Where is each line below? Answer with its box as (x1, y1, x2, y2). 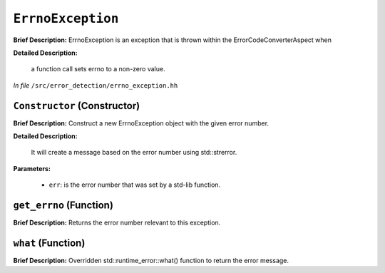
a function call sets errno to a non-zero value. (31, 65, 165, 73)
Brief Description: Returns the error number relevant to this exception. (13, 218, 221, 227)
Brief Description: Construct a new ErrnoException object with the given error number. (13, 118, 269, 128)
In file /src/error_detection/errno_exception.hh (13, 81, 178, 89)
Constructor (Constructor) (13, 100, 140, 112)
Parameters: (13, 164, 51, 172)
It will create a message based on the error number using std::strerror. (31, 148, 237, 157)
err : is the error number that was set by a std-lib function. (48, 180, 221, 189)
